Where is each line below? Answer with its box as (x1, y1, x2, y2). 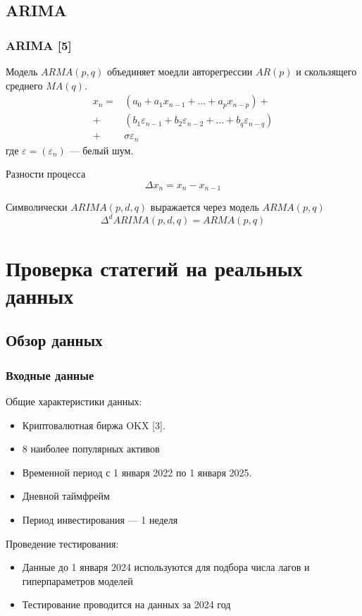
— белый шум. (69, 142, 134, 157)
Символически (6, 199, 68, 214)
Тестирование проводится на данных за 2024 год (22, 597, 231, 612)
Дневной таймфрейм (22, 488, 110, 503)
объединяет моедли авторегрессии (106, 64, 253, 78)
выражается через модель (150, 199, 259, 214)
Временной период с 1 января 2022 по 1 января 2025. (22, 464, 252, 479)
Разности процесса (6, 166, 86, 181)
